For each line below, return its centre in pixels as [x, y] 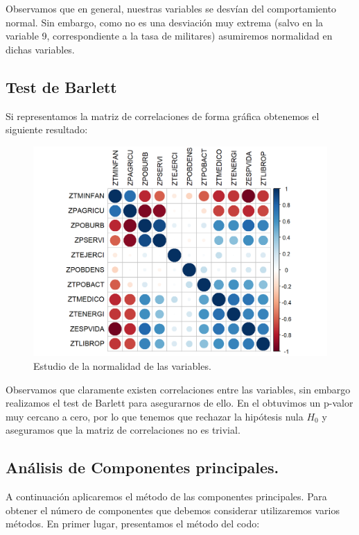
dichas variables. [40, 49]
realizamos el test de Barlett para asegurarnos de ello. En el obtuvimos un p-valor [179, 403]
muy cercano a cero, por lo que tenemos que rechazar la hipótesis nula [155, 416]
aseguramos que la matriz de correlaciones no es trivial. [123, 430]
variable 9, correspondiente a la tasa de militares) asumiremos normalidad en [169, 36]
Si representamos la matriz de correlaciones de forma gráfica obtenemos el [163, 116]
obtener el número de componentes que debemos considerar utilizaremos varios [173, 510]
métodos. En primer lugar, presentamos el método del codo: [133, 524]
